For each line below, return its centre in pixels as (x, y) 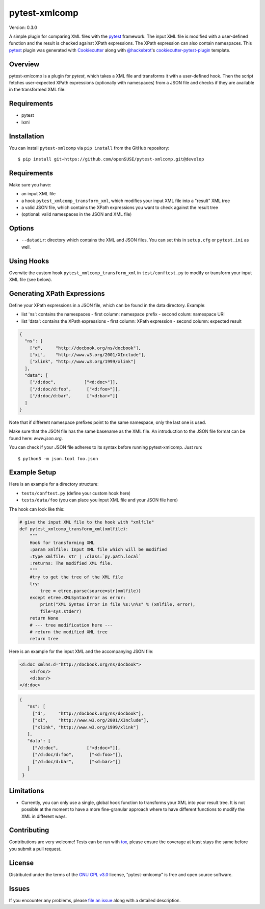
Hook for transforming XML (62, 543)
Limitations (26, 791)
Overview (24, 64)
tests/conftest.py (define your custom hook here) (76, 493)
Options (22, 228)
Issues (19, 889)
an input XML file (39, 194)
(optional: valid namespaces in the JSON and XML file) (77, 214)
